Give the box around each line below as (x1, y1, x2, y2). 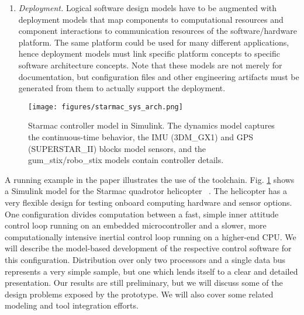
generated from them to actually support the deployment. (18, 82, 226, 94)
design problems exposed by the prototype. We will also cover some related (5, 288, 274, 300)
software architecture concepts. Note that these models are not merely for (18, 58, 282, 71)
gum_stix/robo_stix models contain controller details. (28, 154, 224, 166)
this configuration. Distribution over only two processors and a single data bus (5, 253, 286, 265)
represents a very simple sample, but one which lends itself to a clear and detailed (5, 265, 298, 277)
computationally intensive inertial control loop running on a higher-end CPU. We (5, 230, 296, 243)
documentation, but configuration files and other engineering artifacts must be (18, 70, 299, 82)
